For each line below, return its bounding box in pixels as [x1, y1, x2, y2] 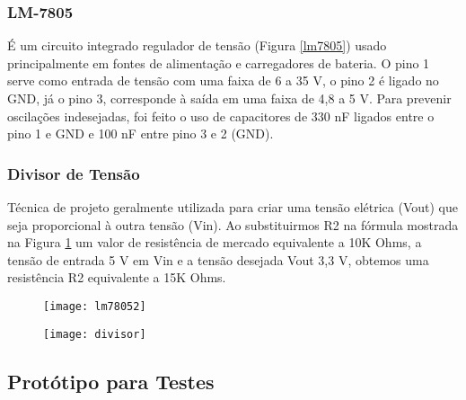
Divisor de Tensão [7, 162, 140, 184]
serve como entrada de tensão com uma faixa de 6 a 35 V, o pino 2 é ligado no [7, 71, 439, 90]
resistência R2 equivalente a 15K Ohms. [7, 268, 226, 287]
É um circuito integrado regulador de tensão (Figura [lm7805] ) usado [7, 36, 387, 55]
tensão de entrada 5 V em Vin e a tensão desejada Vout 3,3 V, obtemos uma [7, 250, 429, 269]
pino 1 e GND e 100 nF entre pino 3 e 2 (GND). [7, 124, 274, 143]
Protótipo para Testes [7, 367, 215, 395]
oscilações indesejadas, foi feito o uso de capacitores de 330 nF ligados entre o [7, 106, 435, 125]
